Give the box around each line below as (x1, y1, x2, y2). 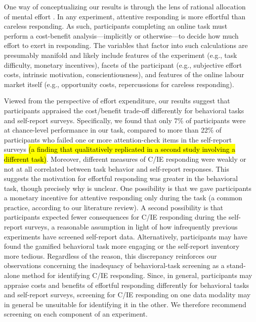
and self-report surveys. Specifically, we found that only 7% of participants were (4, 115, 246, 125)
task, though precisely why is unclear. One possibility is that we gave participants (4, 183, 252, 193)
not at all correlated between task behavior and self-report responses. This (4, 163, 229, 174)
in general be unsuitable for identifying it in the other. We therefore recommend (4, 299, 247, 309)
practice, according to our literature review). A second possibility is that (4, 202, 223, 212)
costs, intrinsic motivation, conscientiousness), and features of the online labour (4, 69, 245, 80)
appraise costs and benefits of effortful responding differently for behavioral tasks (4, 279, 249, 290)
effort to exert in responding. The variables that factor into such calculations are (4, 40, 248, 50)
